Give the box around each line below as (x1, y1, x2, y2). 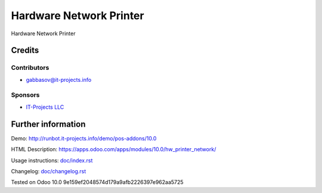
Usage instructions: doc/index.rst (11, 157, 93, 164)
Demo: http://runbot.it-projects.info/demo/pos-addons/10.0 (11, 134, 157, 142)
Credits (11, 45, 39, 56)
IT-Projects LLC (26, 103, 64, 111)
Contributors (11, 63, 49, 72)
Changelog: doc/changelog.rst (11, 167, 86, 174)
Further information (11, 119, 86, 129)
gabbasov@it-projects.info (26, 76, 92, 83)
